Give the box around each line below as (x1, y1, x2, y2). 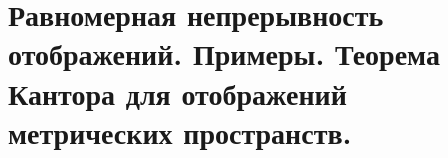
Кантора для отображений (8, 72, 347, 113)
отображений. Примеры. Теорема (8, 33, 440, 74)
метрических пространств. (8, 111, 352, 152)
